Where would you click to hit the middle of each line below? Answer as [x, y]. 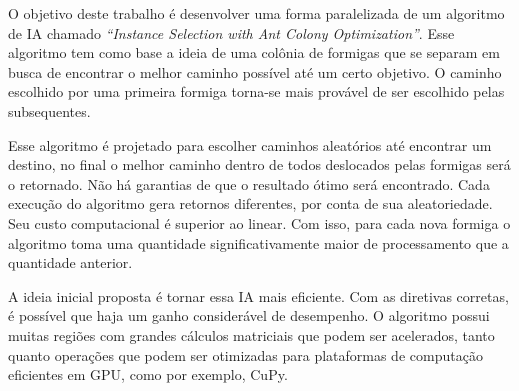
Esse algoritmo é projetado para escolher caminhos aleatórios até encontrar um [250, 144]
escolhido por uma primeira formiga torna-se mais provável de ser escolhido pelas [256, 91]
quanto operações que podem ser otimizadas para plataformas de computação [245, 354]
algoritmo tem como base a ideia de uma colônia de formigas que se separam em [254, 52]
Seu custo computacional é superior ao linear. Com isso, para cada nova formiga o [259, 222]
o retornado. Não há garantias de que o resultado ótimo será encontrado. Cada [249, 183]
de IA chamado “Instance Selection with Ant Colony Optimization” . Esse [231, 32]
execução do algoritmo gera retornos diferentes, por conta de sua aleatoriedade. [250, 203]
